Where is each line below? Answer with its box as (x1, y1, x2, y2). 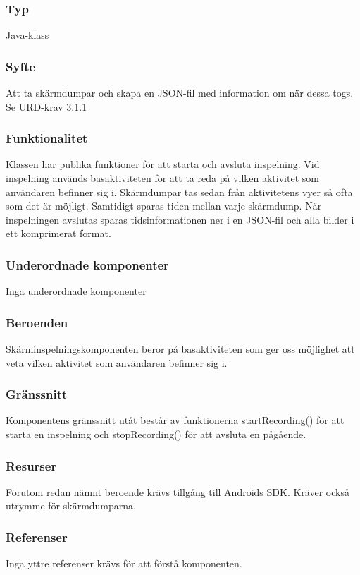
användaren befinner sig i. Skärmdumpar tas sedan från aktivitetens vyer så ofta (6, 184, 353, 199)
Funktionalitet (6, 129, 88, 147)
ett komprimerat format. (6, 226, 111, 241)
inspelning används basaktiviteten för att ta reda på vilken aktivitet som (6, 171, 319, 186)
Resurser (6, 456, 57, 474)
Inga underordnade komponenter (6, 284, 147, 298)
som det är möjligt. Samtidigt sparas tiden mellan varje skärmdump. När (6, 198, 322, 213)
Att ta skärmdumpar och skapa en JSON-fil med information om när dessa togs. (6, 85, 354, 100)
